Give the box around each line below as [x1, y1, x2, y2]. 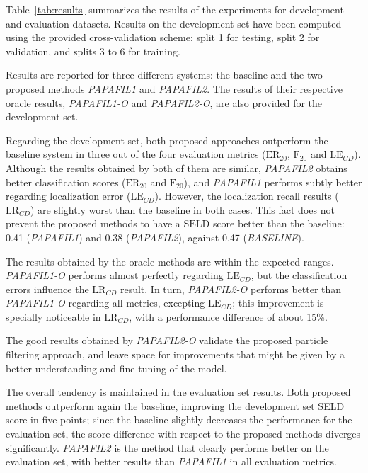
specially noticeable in [6, 309, 101, 324]
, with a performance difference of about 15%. [129, 309, 328, 324]
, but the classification [251, 268, 347, 283]
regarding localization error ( [6, 188, 131, 203]
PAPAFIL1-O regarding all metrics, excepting [6, 295, 205, 310]
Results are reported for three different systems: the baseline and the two [6, 67, 323, 82]
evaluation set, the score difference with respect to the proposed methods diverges [6, 426, 361, 441]
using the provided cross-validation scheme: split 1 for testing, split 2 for [6, 30, 320, 45]
